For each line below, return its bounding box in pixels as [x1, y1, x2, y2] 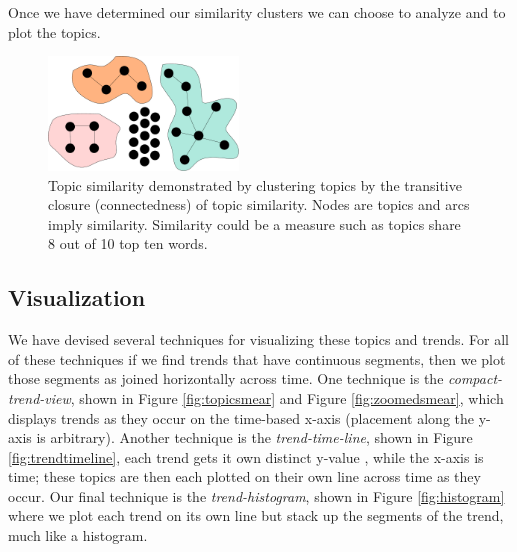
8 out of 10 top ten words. [48, 233, 208, 254]
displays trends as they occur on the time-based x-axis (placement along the [8, 407, 475, 428]
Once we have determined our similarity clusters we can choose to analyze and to [8, 2, 506, 22]
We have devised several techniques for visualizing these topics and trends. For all [8, 329, 509, 350]
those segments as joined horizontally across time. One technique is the [8, 368, 444, 389]
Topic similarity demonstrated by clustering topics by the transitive [48, 174, 462, 195]
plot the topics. [8, 21, 101, 42]
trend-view [8, 387, 71, 408]
